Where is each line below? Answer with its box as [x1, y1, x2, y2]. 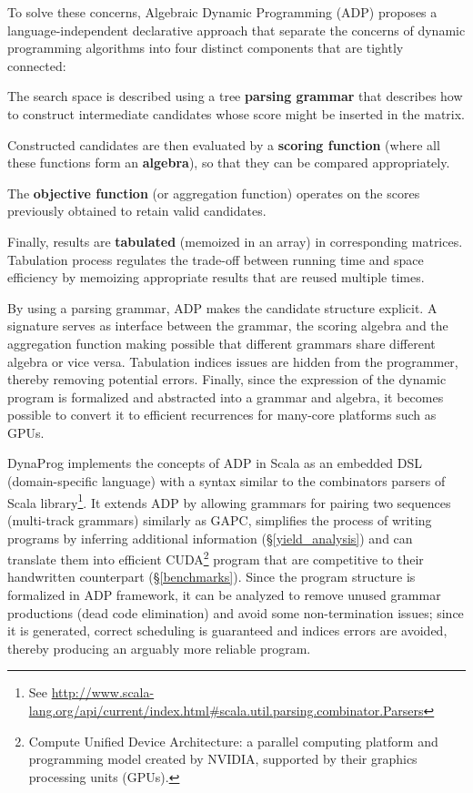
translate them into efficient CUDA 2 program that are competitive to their [7, 547, 424, 568]
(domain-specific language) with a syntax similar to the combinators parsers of [7, 472, 446, 491]
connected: [7, 56, 66, 75]
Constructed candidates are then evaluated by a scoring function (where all [7, 135, 440, 154]
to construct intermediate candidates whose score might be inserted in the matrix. [7, 104, 465, 123]
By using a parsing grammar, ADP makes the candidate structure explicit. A [7, 298, 438, 317]
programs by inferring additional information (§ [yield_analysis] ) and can [7, 528, 413, 547]
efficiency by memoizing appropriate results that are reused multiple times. [7, 268, 425, 287]
